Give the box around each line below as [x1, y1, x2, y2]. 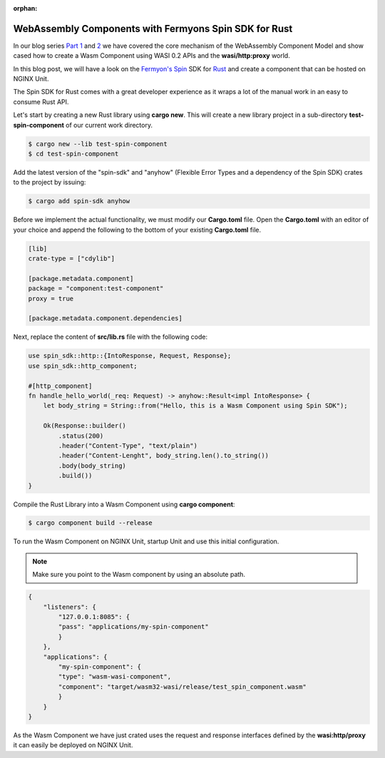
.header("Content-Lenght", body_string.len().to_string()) [58, 451, 269, 460]
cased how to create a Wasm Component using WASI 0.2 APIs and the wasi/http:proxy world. [13, 51, 290, 60]
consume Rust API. [13, 97, 69, 106]
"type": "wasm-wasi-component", [58, 672, 171, 681]
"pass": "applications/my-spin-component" [58, 623, 210, 631]
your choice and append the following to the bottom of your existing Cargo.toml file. [13, 225, 262, 234]
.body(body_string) [58, 461, 126, 470]
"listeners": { [43, 603, 96, 611]
